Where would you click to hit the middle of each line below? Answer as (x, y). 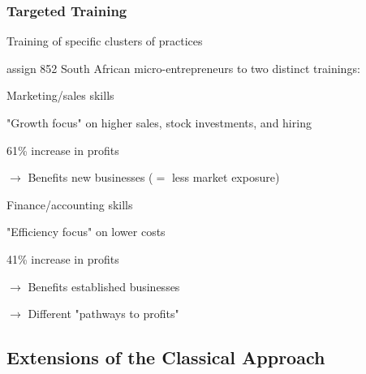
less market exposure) (226, 177)
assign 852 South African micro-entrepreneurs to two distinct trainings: (183, 68)
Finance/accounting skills (70, 204)
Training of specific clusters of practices (105, 41)
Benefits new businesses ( (90, 177)
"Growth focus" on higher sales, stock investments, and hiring (159, 123)
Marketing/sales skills (60, 95)
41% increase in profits (63, 258)
